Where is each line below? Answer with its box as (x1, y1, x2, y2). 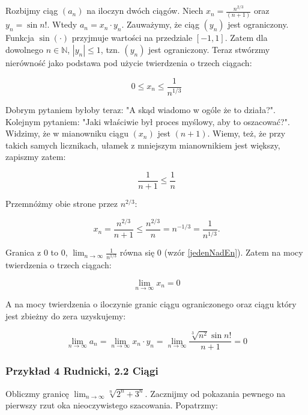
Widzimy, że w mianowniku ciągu (5, 127, 128, 140)
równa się (119, 246, 155, 259)
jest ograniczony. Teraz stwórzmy (148, 43, 270, 55)
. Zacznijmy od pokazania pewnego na (145, 387, 286, 399)
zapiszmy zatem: (5, 150, 66, 163)
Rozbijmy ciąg (5, 4, 58, 17)
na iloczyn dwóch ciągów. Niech (86, 4, 204, 17)
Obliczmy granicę (5, 387, 69, 399)
